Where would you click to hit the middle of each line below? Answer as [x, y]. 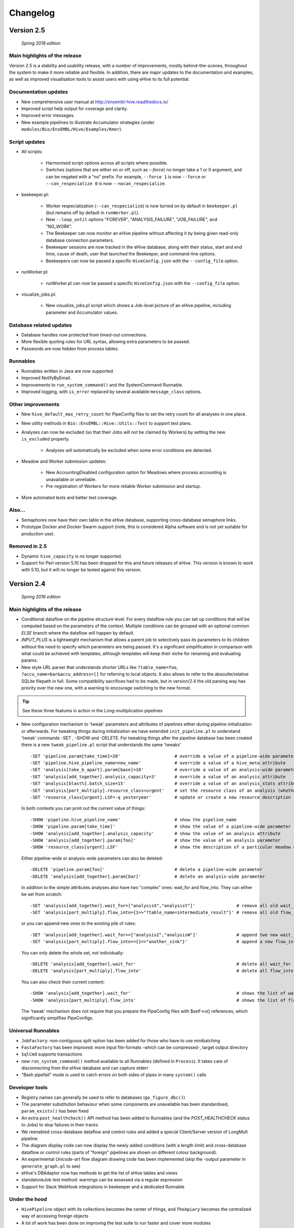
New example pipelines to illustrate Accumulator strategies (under [88, 122]
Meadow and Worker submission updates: [64, 461]
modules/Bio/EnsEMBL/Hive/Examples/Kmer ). [72, 129]
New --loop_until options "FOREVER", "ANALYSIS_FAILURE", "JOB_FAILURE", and [132, 220]
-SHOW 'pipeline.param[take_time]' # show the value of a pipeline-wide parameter [160, 827]
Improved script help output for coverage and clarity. [75, 109]
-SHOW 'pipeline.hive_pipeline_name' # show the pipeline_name [134, 820]
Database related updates [40, 325]
